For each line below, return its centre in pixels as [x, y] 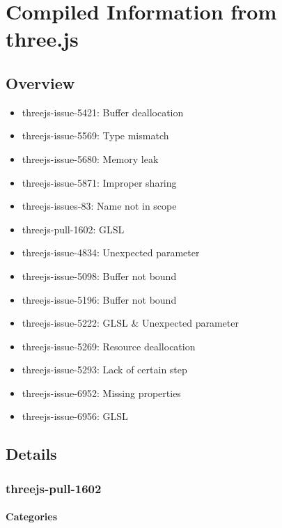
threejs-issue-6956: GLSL [75, 416]
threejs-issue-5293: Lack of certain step [104, 370]
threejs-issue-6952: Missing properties [101, 393]
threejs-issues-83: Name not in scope [99, 206]
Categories [32, 517]
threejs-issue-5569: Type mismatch [95, 135]
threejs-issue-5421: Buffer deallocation [103, 112]
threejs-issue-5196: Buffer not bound [99, 299]
